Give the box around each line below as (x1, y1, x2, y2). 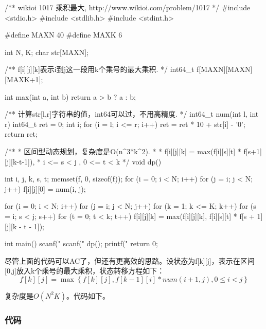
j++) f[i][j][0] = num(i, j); (5, 183, 86, 194)
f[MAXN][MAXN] (196, 64, 253, 75)
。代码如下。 (66, 290, 110, 301)
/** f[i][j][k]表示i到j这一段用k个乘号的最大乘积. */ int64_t (5, 64, 194, 75)
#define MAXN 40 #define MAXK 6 (5, 29, 122, 40)
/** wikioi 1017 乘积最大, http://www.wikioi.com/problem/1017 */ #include (5, 2, 251, 12)
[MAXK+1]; (5, 74, 43, 84)
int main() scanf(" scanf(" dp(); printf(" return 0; (5, 238, 158, 249)
